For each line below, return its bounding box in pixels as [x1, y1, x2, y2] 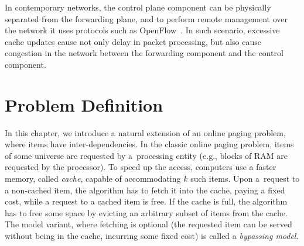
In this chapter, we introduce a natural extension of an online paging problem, [5, 126, 286, 138]
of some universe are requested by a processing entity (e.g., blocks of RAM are [5, 149, 288, 161]
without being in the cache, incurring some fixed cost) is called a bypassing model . [5, 230, 299, 242]
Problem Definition [5, 92, 163, 116]
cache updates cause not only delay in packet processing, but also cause [5, 35, 261, 47]
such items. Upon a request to [190, 172, 300, 185]
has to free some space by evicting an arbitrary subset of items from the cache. [5, 206, 288, 219]
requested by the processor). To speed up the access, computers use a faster [5, 161, 276, 173]
